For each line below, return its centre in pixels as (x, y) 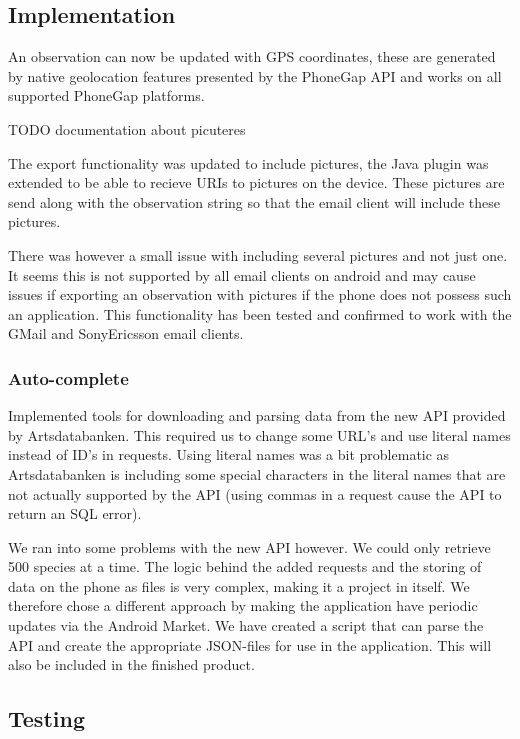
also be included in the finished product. (131, 664)
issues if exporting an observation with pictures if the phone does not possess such (260, 294)
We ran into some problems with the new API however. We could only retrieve (249, 546)
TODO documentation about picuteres (127, 128)
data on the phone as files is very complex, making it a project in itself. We (239, 585)
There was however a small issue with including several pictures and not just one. (258, 254)
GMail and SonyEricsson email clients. (126, 333)
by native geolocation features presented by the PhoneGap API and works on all (255, 75)
